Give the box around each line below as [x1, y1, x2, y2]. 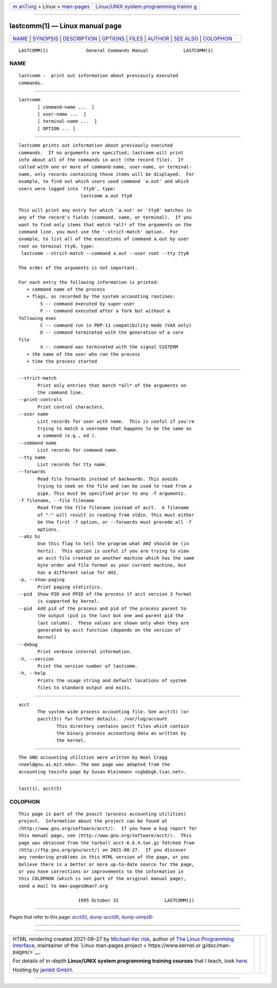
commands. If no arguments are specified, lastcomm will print [18, 150, 184, 155]
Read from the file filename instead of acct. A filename [37, 505, 189, 511]
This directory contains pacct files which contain [56, 723, 189, 729]
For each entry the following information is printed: [18, 279, 160, 285]
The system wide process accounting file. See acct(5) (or [37, 709, 189, 714]
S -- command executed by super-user [40, 301, 135, 307]
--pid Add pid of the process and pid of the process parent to [18, 605, 187, 612]
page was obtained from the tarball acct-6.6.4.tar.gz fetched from [18, 840, 194, 846]
